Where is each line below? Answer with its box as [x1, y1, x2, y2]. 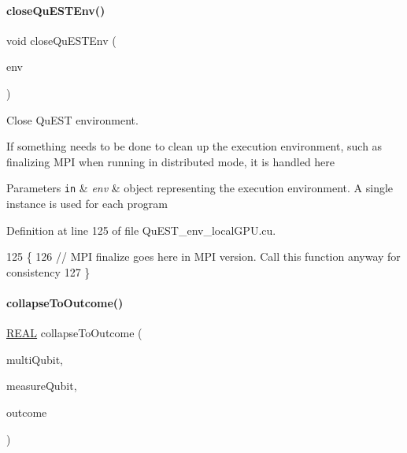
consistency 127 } [6, 263, 91, 280]
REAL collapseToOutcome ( [6, 325, 142, 341]
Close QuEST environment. [6, 111, 139, 128]
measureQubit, [6, 377, 77, 394]
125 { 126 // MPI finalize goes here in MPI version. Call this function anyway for [6, 248, 401, 265]
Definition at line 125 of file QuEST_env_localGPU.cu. [6, 221, 276, 238]
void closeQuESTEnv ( [6, 32, 117, 48]
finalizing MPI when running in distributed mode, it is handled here [6, 153, 335, 169]
